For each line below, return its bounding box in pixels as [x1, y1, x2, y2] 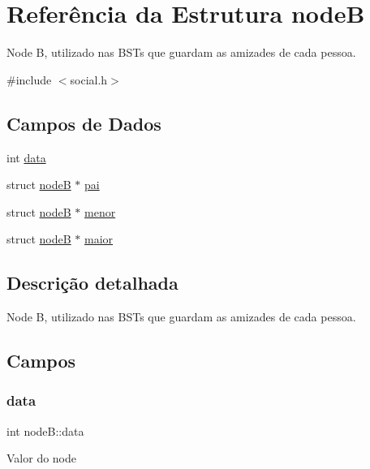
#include [6, 71, 52, 88]
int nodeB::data [6, 422, 84, 439]
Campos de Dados [6, 110, 161, 136]
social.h [70, 71, 108, 88]
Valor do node [6, 450, 77, 467]
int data [6, 148, 46, 166]
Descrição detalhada [6, 270, 179, 295]
